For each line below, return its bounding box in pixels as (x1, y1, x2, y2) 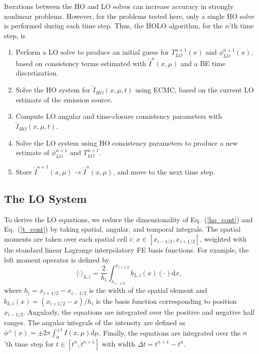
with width (101, 338, 135, 349)
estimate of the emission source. (15, 94, 113, 104)
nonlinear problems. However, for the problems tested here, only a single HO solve (4, 10, 255, 21)
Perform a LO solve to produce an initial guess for (15, 47, 169, 57)
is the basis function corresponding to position (95, 295, 237, 306)
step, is (4, 30, 25, 40)
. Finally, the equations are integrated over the (98, 327, 241, 338)
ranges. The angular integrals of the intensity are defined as (4, 317, 185, 328)
